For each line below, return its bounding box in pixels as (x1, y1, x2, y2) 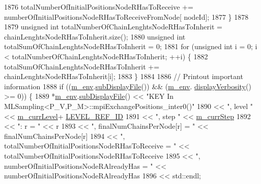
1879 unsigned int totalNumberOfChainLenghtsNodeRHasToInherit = (4, 21, 222, 32)
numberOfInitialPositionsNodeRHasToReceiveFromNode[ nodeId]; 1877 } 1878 (4, 11, 249, 22)
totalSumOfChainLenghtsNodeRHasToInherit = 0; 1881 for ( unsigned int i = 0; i (4, 41, 257, 52)
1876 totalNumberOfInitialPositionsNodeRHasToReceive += (4, 2, 193, 12)
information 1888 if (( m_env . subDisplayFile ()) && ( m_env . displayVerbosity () (4, 81, 251, 91)
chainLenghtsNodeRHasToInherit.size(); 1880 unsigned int (4, 31, 186, 42)
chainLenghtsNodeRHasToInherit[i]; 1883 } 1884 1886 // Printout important (4, 71, 243, 82)
